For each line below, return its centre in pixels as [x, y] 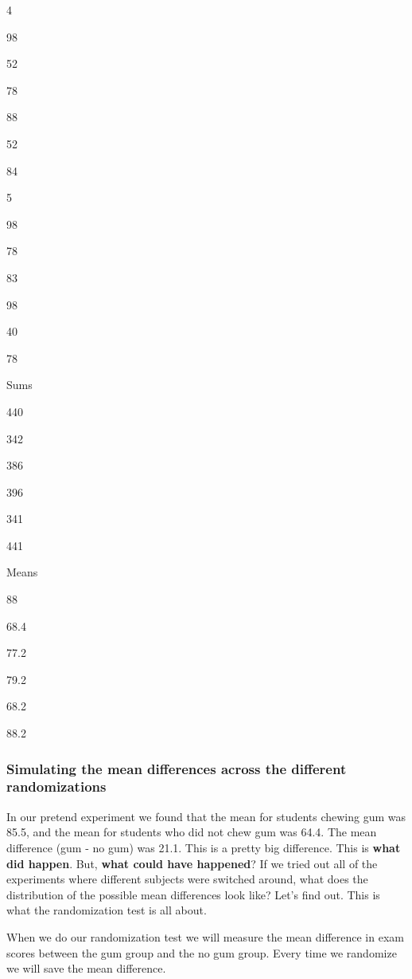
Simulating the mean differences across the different [177, 768]
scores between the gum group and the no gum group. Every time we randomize [202, 952]
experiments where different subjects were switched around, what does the [187, 879]
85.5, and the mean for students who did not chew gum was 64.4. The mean [192, 832]
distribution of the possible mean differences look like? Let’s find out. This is [193, 894]
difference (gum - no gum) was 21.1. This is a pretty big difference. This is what [204, 847]
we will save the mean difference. [86, 968]
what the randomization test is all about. [107, 910]
